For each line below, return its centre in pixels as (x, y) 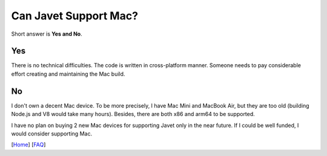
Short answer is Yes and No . (47, 34)
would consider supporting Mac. (52, 134)
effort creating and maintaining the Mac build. (68, 74)
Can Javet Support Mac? (75, 16)
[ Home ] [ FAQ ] (28, 145)
